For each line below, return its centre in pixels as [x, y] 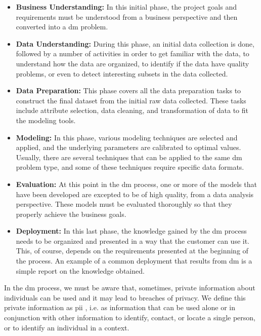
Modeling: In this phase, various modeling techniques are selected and [127, 137]
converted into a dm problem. [62, 27]
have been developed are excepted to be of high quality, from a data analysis [135, 194]
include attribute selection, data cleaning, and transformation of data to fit [132, 110]
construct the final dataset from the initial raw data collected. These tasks [131, 100]
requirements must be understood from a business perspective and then [127, 16]
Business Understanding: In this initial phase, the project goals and [126, 7]
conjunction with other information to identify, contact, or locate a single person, [130, 318]
